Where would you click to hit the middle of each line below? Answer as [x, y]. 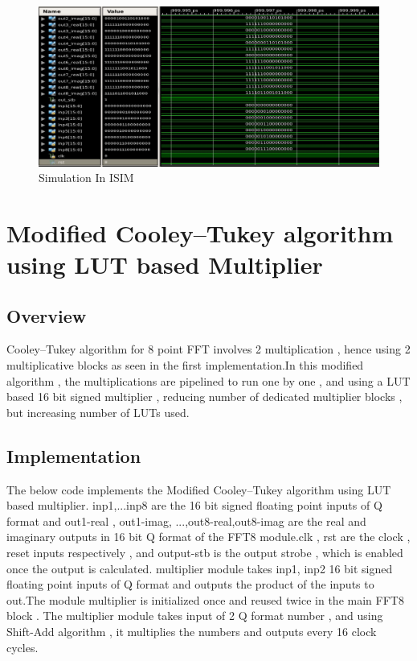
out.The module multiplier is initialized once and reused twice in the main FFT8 [205, 599]
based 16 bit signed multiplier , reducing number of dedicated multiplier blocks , [204, 397]
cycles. [22, 647]
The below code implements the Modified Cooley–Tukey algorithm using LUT [199, 489]
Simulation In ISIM [86, 178]
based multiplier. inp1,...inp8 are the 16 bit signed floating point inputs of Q [194, 505]
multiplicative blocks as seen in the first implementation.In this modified [185, 365]
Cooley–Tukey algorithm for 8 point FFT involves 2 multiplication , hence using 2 [208, 349]
